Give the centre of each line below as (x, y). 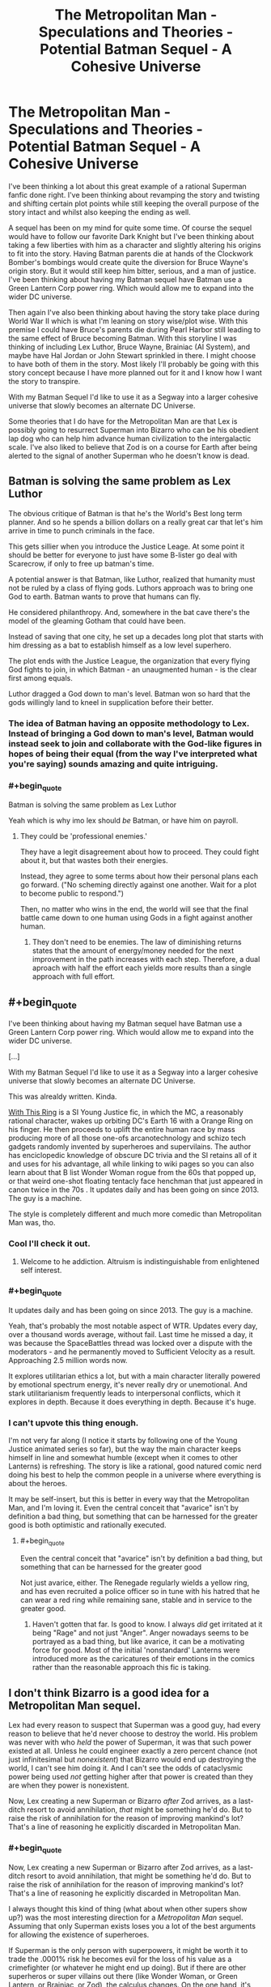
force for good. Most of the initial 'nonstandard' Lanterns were (136, 1650)
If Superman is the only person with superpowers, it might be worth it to (128, 1950)
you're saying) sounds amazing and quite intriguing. (113, 763)
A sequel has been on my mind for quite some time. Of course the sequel (130, 228)
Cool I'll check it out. (49, 1244)
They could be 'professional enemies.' (84, 836)
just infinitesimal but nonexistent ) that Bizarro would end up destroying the (132, 1759)
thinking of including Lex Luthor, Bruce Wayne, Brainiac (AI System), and (129, 347)
